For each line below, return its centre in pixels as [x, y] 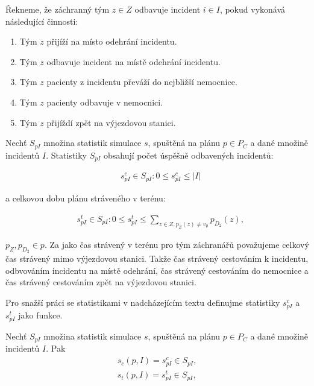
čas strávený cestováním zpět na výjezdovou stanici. [101, 282]
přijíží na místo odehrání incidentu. [112, 41]
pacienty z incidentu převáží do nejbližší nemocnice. [142, 82]
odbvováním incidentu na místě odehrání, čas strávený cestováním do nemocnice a [157, 270]
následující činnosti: [42, 21]
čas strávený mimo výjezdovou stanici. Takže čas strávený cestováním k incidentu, [157, 258]
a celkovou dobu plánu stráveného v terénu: [86, 198]
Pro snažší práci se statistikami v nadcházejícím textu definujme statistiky [143, 302]
